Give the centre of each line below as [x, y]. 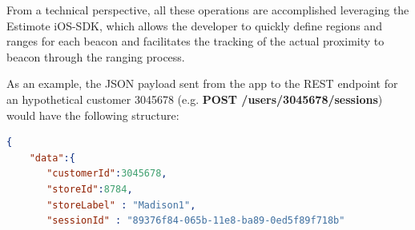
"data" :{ [52, 158]
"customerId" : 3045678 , [107, 174]
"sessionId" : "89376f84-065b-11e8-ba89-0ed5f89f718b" [196, 221]
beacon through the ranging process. [96, 56]
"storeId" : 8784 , [90, 189]
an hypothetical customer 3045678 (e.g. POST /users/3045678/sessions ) [195, 99]
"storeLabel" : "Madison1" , [121, 205]
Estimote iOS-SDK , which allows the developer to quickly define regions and [194, 25]
